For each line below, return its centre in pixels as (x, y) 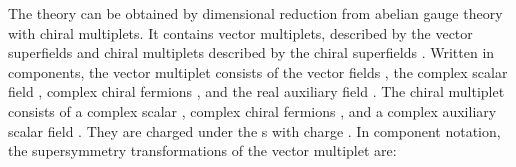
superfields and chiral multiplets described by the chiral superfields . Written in (251, 52)
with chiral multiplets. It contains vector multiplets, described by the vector (240, 32)
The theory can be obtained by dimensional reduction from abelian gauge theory (255, 13)
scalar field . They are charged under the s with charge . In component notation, (254, 130)
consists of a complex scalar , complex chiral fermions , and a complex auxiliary (252, 110)
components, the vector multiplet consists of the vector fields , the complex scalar (258, 71)
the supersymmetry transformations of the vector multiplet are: (202, 150)
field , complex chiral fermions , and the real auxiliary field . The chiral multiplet (256, 91)
